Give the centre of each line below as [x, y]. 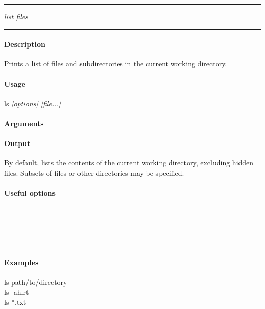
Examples [21, 262]
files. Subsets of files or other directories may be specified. [94, 172]
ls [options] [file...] [33, 103]
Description [25, 44]
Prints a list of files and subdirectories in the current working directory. [116, 64]
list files [16, 16]
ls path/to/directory [36, 282]
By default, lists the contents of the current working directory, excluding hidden [129, 163]
